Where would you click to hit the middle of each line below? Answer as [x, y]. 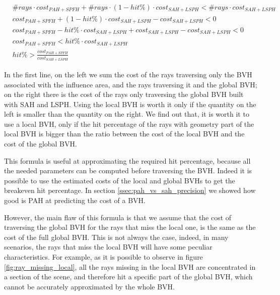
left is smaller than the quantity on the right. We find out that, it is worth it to [127, 114]
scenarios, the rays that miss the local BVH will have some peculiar [108, 247]
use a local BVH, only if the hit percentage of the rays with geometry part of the [129, 124]
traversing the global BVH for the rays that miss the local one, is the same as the [130, 227]
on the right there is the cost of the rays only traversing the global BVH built [124, 94]
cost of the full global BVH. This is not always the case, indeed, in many [116, 237]
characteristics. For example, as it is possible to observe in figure [103, 257]
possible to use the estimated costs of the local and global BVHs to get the [120, 180]
